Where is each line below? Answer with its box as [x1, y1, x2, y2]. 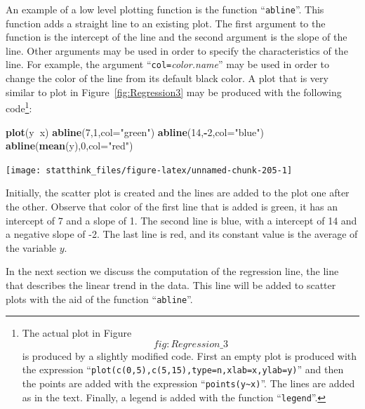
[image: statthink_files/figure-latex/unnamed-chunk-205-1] [6, 165, 293, 175]
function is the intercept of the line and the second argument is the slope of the [6, 29, 347, 44]
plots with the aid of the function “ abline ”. [6, 291, 193, 306]
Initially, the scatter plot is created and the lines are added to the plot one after [6, 185, 350, 200]
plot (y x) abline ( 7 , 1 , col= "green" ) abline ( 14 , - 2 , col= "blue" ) [6, 124, 265, 139]
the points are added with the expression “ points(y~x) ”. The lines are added [22, 376, 355, 391]
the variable [6, 240, 56, 255]
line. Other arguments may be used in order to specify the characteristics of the [6, 43, 348, 58]
